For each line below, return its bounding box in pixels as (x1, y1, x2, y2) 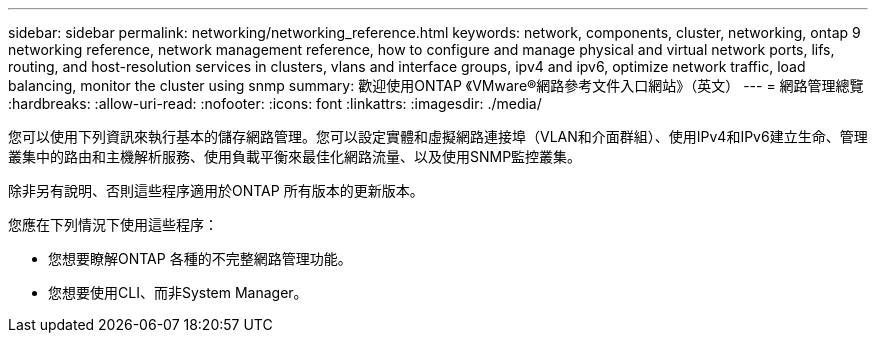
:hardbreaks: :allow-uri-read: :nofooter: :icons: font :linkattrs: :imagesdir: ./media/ (8, 95, 542, 112)
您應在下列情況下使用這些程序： (8, 216, 218, 233)
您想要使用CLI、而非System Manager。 (48, 284, 308, 301)
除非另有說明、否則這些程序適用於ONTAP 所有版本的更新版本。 (8, 182, 424, 199)
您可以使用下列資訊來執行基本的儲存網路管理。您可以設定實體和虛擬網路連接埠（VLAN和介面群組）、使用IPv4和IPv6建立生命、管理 (8, 128, 868, 145)
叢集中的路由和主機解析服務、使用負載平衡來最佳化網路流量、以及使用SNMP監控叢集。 (8, 148, 582, 165)
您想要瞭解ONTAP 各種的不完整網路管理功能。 (48, 250, 352, 267)
